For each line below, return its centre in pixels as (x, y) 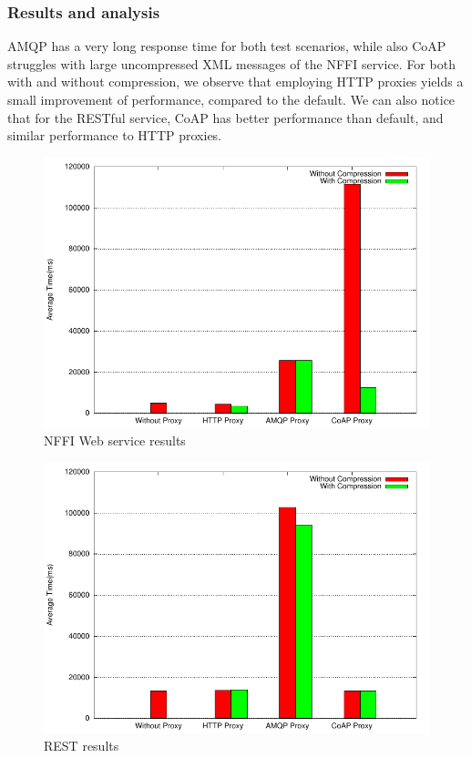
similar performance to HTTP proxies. (115, 135)
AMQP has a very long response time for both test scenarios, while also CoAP (227, 46)
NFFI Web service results (115, 440)
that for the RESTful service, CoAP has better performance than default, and (225, 117)
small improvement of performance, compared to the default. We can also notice (231, 99)
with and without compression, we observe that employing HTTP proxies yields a (235, 82)
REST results (82, 746)
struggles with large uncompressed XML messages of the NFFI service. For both (231, 63)
